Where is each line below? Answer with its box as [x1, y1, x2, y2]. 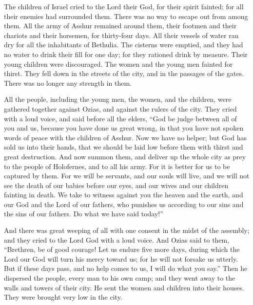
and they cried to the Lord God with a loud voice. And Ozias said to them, [4, 234, 230, 245]
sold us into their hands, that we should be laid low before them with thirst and [4, 142, 243, 152]
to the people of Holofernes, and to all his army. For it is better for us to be [4, 161, 230, 171]
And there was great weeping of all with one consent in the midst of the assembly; [4, 225, 250, 235]
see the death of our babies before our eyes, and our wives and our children [4, 180, 229, 190]
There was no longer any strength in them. [4, 77, 132, 88]
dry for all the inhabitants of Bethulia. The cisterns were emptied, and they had [4, 39, 243, 50]
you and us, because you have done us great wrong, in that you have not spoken [4, 123, 244, 133]
